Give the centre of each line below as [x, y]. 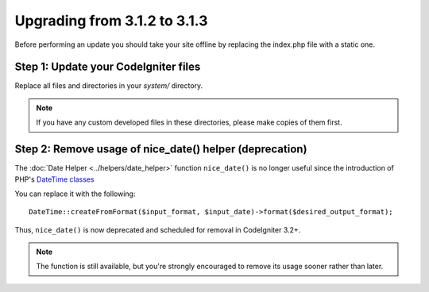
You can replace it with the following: [75, 194]
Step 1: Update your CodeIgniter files [108, 67]
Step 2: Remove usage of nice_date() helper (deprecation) [161, 150]
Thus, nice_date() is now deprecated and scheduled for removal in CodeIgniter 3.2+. [158, 229]
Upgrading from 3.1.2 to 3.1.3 [111, 21]
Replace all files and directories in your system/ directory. [109, 86]
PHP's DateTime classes [54, 179]
